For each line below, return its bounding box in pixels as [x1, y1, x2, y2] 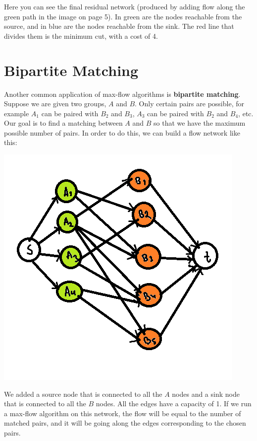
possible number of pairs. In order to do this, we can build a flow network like [4, 127, 240, 138]
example [4, 108, 29, 118]
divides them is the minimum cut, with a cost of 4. [4, 30, 158, 41]
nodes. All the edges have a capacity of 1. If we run [96, 398, 252, 409]
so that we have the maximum [154, 118, 246, 128]
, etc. [238, 108, 254, 118]
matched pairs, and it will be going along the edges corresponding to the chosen [4, 418, 246, 428]
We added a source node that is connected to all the [4, 388, 162, 399]
